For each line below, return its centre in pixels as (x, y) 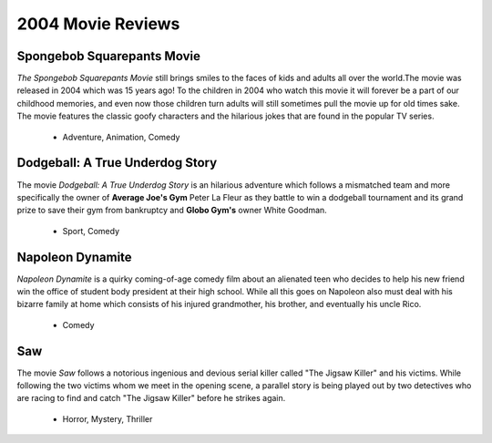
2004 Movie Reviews (98, 24)
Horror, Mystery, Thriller (108, 418)
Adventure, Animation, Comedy (121, 137)
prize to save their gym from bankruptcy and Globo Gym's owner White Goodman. (172, 211)
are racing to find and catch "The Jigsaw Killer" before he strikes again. (151, 398)
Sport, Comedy (91, 231)
